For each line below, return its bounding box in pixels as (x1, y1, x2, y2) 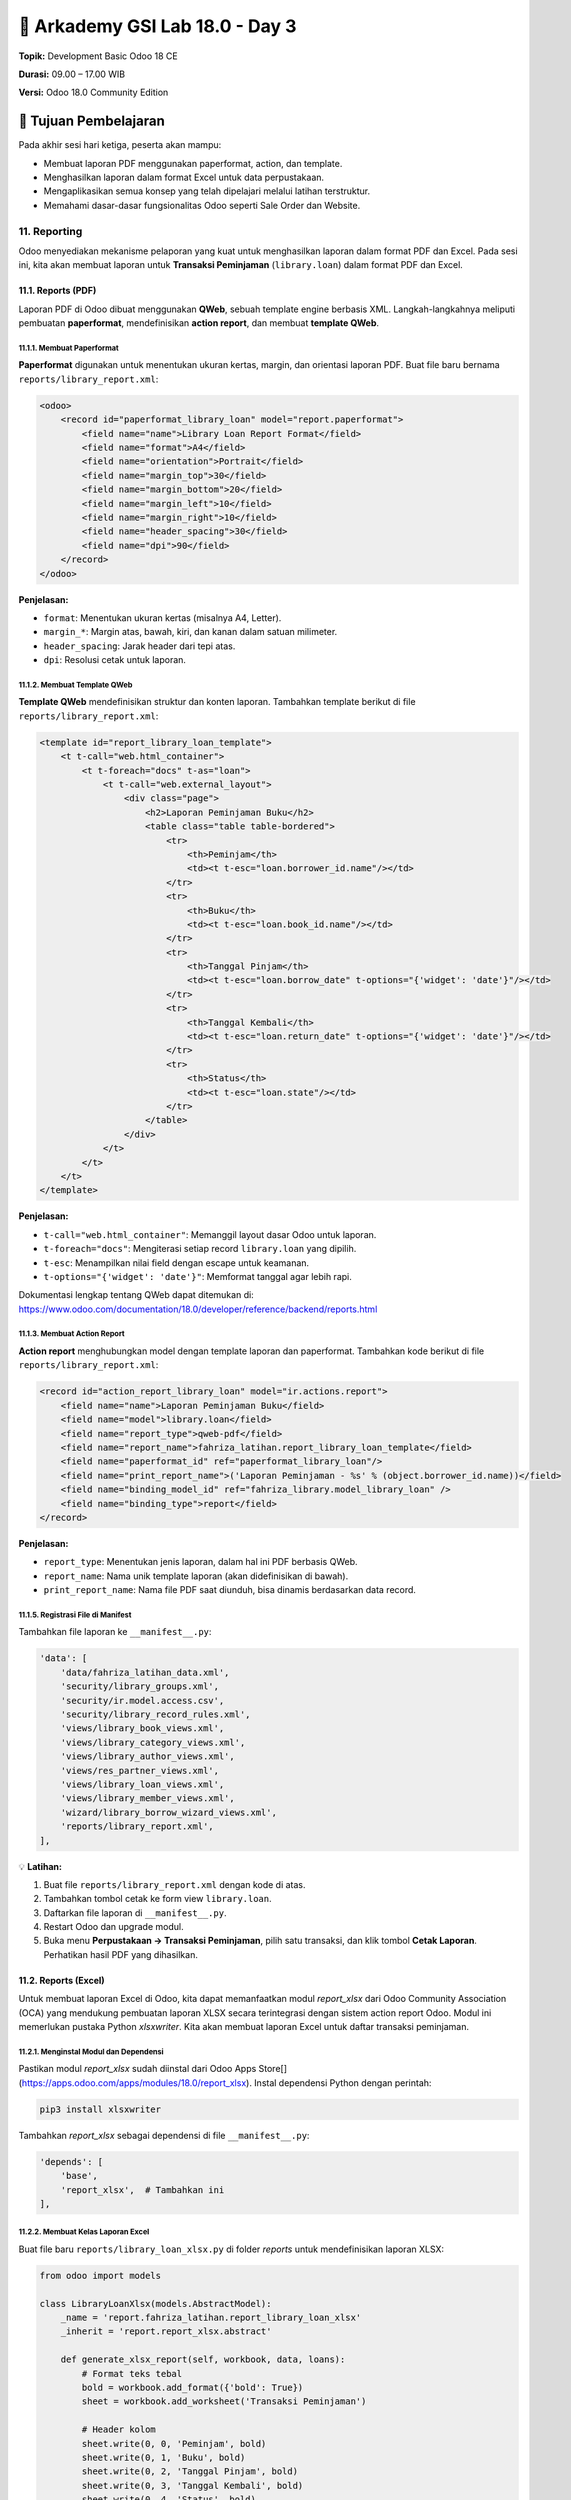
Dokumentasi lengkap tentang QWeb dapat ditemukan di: (18, 1289, 254, 1301)
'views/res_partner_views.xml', (60, 1765, 220, 1776)
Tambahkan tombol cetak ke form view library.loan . (43, 1893, 272, 1905)
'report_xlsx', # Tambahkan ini (60, 2184, 225, 2195)
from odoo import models (39, 2270, 162, 2281)
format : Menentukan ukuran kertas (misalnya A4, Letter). (43, 611, 282, 624)
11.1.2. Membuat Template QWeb (18, 680, 133, 690)
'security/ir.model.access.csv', (60, 1695, 225, 1706)
